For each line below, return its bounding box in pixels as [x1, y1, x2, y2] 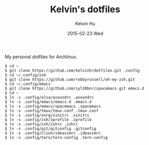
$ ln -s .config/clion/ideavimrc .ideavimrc [5, 130, 101, 136]
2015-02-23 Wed [67, 30, 104, 36]
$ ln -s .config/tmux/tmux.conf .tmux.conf [5, 108, 99, 113]
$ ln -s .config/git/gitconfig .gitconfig [5, 126, 96, 131]
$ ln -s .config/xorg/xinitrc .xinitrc [5, 112, 90, 118]
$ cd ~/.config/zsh [5, 72, 46, 78]
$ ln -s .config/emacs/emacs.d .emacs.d [5, 99, 92, 104]
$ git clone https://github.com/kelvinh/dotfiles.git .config [5, 68, 140, 73]
